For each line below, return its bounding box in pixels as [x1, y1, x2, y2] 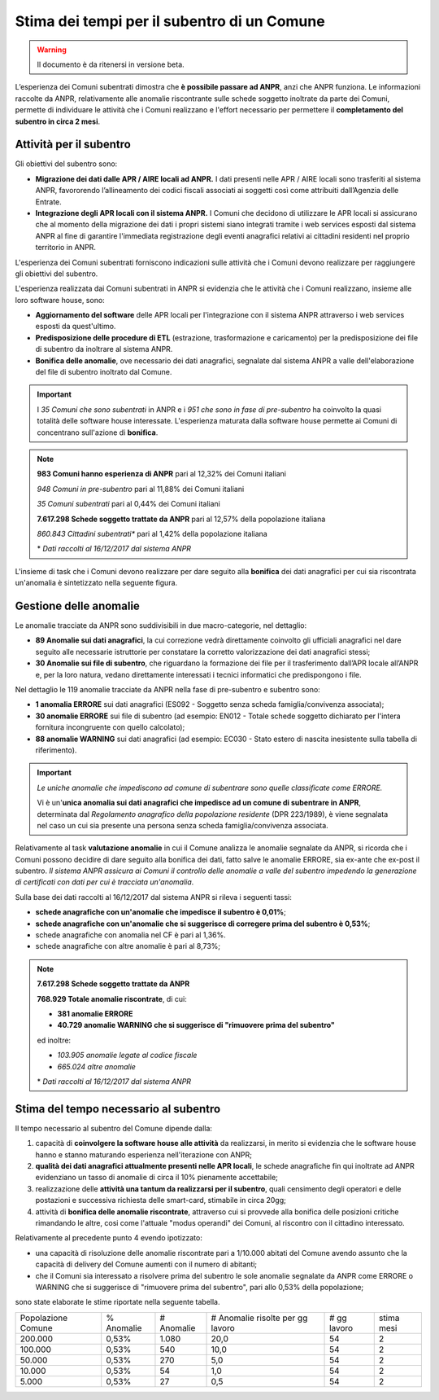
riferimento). [35, 745, 77, 755]
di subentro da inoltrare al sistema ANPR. [35, 345, 173, 354]
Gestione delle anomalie [15, 599, 140, 612]
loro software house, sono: [15, 295, 105, 305]
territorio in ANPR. [35, 243, 97, 252]
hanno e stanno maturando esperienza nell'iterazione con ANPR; [35, 1149, 252, 1160]
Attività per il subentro [15, 138, 132, 151]
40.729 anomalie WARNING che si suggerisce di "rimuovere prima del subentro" [57, 1020, 335, 1030]
